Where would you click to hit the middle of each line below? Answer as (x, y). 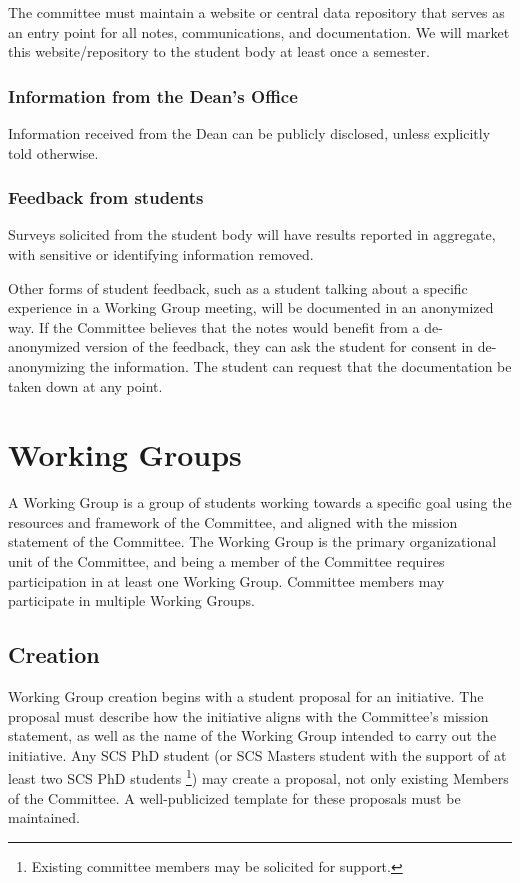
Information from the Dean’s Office (153, 95)
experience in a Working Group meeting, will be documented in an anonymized (251, 307)
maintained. (44, 817)
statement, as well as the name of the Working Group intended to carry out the (252, 735)
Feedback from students (106, 197)
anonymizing (47, 365)
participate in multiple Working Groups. (131, 600)
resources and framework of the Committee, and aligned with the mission (233, 521)
